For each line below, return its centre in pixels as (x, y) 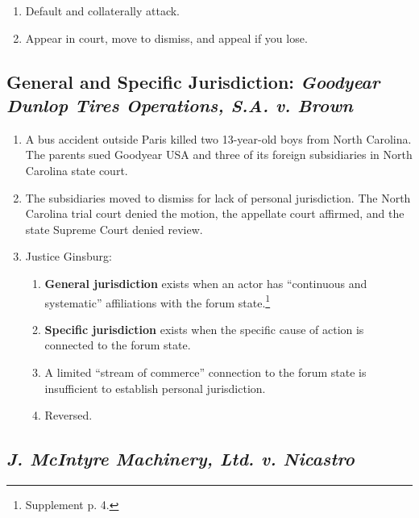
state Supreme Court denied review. (114, 229)
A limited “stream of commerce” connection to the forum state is (205, 372)
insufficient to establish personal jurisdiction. (155, 388)
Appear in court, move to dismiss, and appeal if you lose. (166, 38)
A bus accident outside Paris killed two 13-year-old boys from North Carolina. (218, 138)
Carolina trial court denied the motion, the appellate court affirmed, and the (215, 213)
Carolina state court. (77, 170)
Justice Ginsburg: (68, 256)
